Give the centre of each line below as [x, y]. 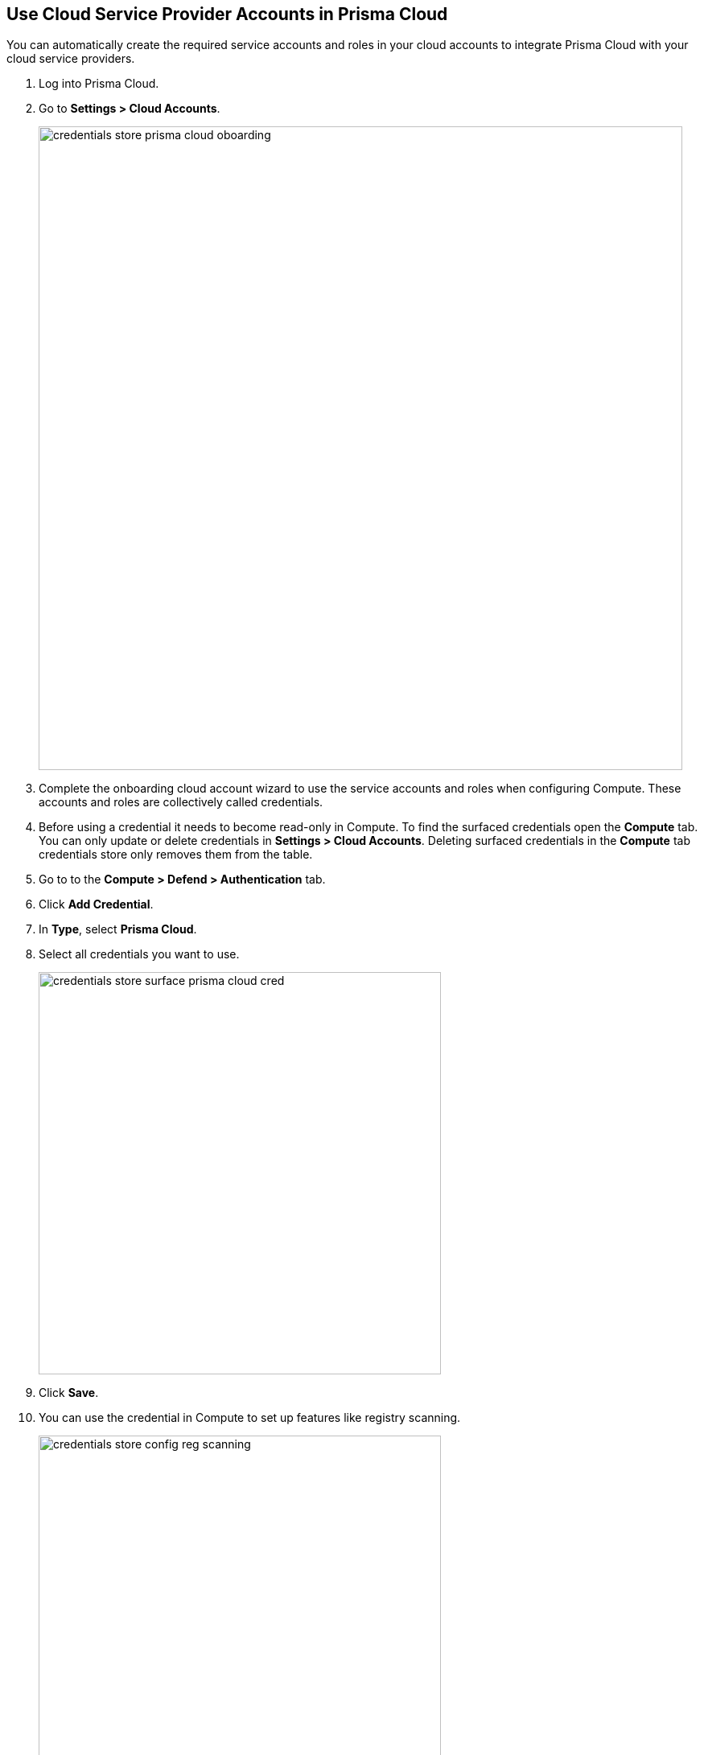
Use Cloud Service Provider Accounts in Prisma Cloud [227, 14]
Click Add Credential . [96, 904]
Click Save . [69, 1393]
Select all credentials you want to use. [139, 954]
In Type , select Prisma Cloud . [118, 929]
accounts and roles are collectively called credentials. [181, 802]
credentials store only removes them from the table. [176, 855]
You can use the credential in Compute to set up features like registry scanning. [250, 1418]
